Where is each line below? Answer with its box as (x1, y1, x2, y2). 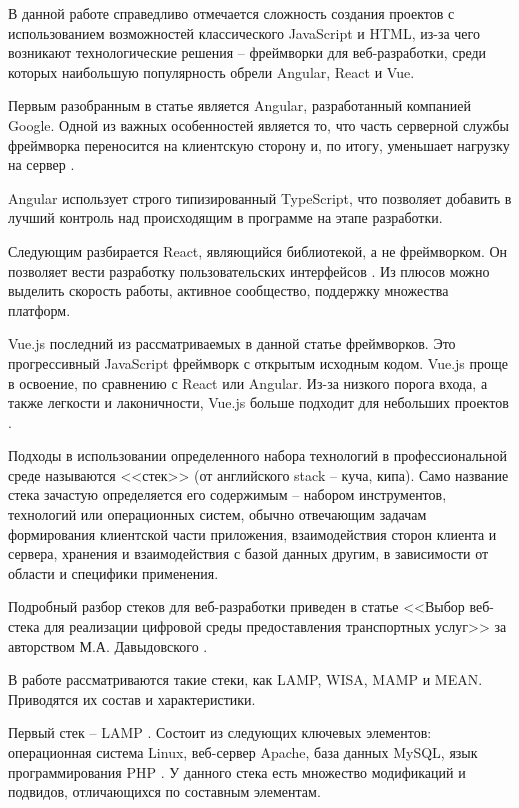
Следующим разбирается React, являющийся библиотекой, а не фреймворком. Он (8, 240, 508, 261)
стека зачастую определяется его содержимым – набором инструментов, (8, 484, 447, 505)
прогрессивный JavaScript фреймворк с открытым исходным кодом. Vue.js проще (8, 352, 509, 373)
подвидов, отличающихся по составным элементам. (8, 781, 321, 802)
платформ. (8, 299, 71, 320)
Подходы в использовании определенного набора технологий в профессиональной (8, 445, 508, 466)
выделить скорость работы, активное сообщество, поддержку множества (8, 280, 449, 301)
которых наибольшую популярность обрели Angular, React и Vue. (8, 61, 415, 82)
